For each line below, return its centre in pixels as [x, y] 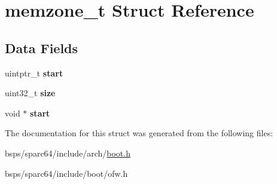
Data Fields [42, 47]
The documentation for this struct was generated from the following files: [139, 133]
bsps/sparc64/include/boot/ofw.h [66, 173]
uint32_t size [30, 93]
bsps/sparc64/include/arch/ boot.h [68, 153]
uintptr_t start [34, 73]
